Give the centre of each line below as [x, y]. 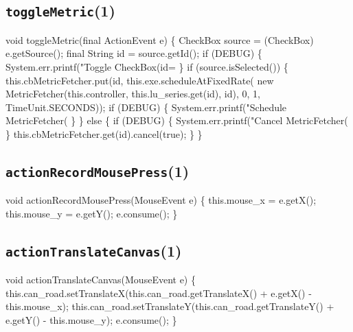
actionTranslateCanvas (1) [94, 250]
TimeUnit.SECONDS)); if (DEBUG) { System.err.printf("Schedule [146, 107]
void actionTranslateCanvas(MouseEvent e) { [101, 280]
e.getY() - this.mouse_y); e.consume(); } [91, 320]
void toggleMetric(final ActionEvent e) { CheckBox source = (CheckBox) [160, 39]
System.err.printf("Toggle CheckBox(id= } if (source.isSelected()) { [147, 66]
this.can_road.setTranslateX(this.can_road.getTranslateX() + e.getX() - [159, 293]
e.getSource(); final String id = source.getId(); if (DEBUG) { [134, 53]
